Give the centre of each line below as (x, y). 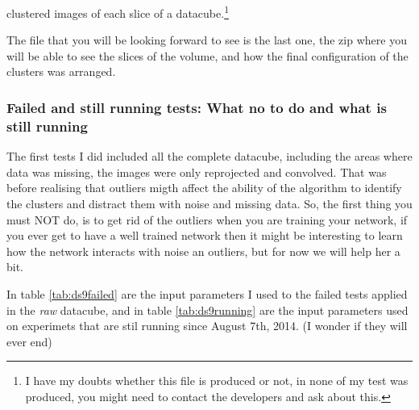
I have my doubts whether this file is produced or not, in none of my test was (217, 381)
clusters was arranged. (61, 71)
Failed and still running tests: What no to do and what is (197, 107)
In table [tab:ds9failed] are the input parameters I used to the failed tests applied (207, 293)
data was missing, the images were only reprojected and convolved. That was (197, 172)
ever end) (29, 341)
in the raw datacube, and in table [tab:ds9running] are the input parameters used (207, 310)
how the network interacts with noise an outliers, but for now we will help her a (203, 251)
